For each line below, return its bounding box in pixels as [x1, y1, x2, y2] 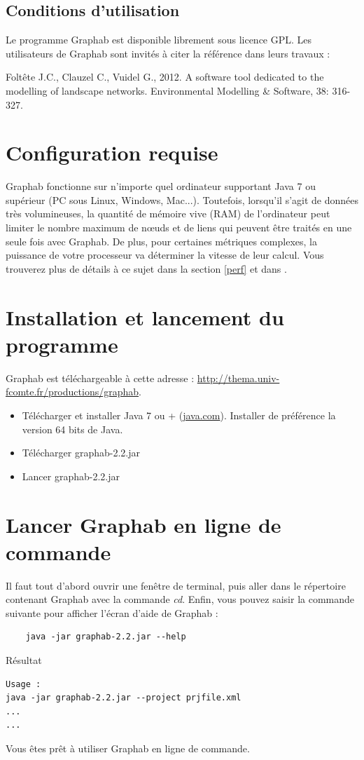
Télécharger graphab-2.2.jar [22, 445, 140, 460]
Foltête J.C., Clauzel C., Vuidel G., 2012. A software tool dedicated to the [6, 69, 324, 84]
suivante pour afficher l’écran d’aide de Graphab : [6, 605, 218, 620]
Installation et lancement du [6, 302, 284, 331]
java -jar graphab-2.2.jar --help [25, 632, 186, 642]
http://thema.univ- [197, 370, 280, 385]
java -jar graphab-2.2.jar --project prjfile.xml [6, 693, 241, 703]
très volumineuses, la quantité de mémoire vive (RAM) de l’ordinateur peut [6, 206, 330, 221]
